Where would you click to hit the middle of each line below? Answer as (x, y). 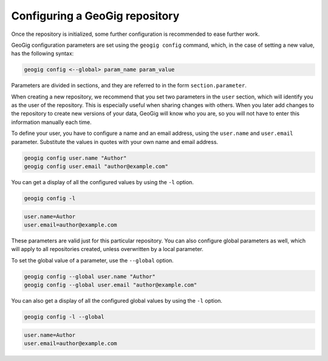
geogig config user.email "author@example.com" (96, 167)
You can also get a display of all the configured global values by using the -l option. (117, 301)
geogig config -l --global (64, 317)
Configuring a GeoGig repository (95, 16)
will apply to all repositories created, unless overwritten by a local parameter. (107, 249)
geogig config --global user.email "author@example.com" (111, 285)
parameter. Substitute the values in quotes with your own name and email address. (115, 142)
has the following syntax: (43, 53)
